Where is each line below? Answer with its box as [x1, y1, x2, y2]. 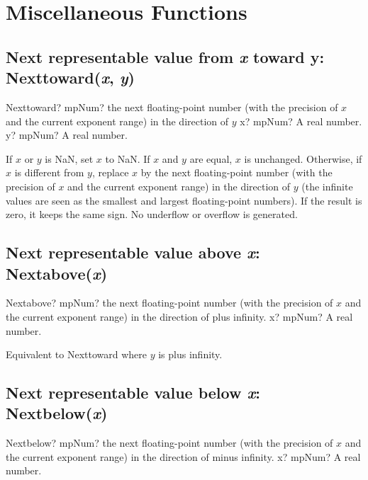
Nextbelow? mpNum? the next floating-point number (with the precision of [6, 435, 333, 450]
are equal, [189, 151, 233, 166]
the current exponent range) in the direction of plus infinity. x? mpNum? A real [6, 309, 353, 324]
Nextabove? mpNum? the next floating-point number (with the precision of [6, 295, 333, 310]
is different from [14, 165, 84, 180]
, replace [91, 165, 129, 180]
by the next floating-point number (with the [140, 165, 333, 180]
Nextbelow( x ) [6, 402, 108, 424]
